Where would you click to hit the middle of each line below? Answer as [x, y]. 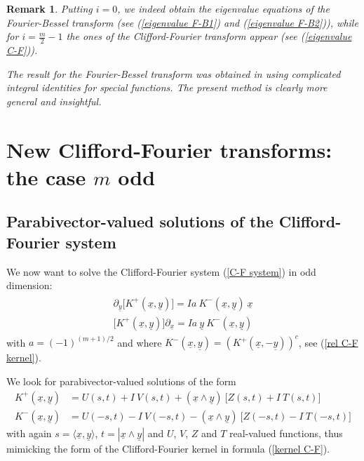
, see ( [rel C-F [328, 342]
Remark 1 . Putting [49, 8]
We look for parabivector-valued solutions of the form [121, 381]
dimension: [29, 285]
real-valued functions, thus [286, 433]
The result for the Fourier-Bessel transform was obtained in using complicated [174, 73]
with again [29, 433]
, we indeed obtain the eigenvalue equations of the [223, 8]
